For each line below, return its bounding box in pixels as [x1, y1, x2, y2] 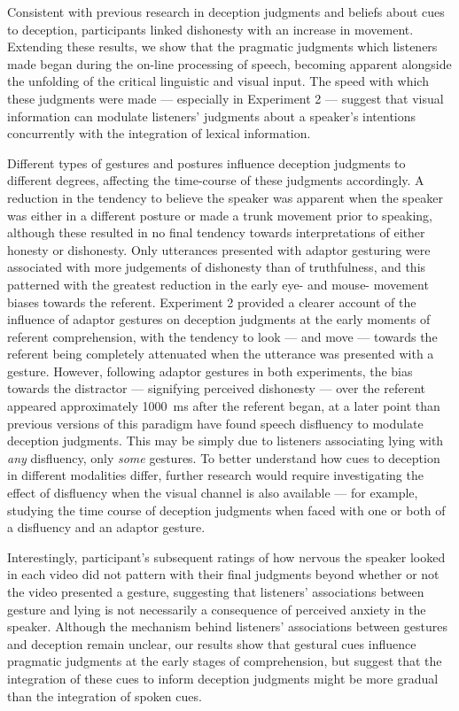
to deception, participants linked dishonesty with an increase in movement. [7, 19, 414, 38]
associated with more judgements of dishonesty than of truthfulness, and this [7, 258, 426, 276]
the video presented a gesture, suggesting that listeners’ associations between [7, 583, 424, 600]
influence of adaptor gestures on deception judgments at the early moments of [7, 310, 431, 328]
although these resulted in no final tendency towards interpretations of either [7, 223, 425, 242]
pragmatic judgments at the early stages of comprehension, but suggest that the [7, 652, 442, 670]
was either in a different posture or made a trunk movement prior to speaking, [7, 205, 432, 224]
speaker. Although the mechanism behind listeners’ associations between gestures [7, 617, 447, 636]
